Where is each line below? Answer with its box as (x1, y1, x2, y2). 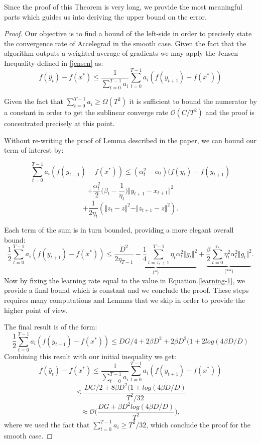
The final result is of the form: (4, 321, 97, 332)
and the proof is (205, 107, 254, 118)
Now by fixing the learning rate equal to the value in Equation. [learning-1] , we (4, 275, 245, 285)
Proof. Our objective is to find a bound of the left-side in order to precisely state (4, 28, 252, 39)
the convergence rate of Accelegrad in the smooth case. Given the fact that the (4, 38, 246, 48)
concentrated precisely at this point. (4, 118, 115, 129)
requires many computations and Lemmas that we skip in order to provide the (4, 295, 245, 305)
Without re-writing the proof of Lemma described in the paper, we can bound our (4, 135, 256, 145)
